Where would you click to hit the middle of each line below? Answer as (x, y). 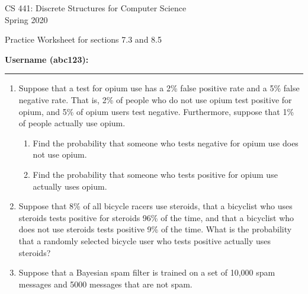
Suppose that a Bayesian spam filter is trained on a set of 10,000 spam (147, 272)
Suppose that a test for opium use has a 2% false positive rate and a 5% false (159, 88)
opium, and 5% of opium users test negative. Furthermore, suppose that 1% (156, 111)
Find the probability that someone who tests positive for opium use (155, 174)
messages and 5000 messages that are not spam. (105, 284)
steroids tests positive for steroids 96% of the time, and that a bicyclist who (156, 217)
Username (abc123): (47, 59)
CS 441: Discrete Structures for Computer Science (96, 8)
